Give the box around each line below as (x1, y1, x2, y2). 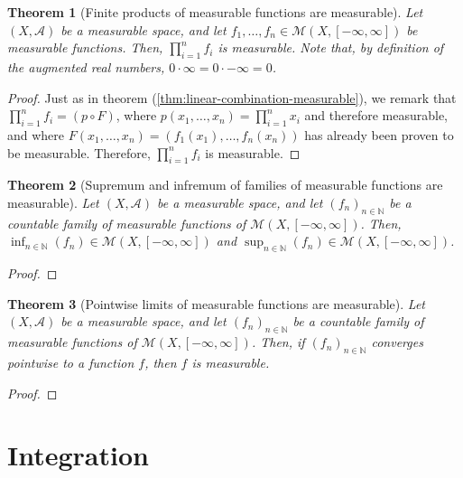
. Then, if (251, 333, 305, 351)
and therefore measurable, (304, 106, 449, 125)
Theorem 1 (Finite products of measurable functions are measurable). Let (7, 3, 423, 21)
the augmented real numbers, (7, 57, 165, 76)
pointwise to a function (7, 352, 134, 371)
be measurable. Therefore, (7, 143, 151, 162)
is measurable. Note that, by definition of (218, 38, 444, 57)
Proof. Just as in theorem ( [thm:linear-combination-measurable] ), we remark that (7, 88, 457, 107)
